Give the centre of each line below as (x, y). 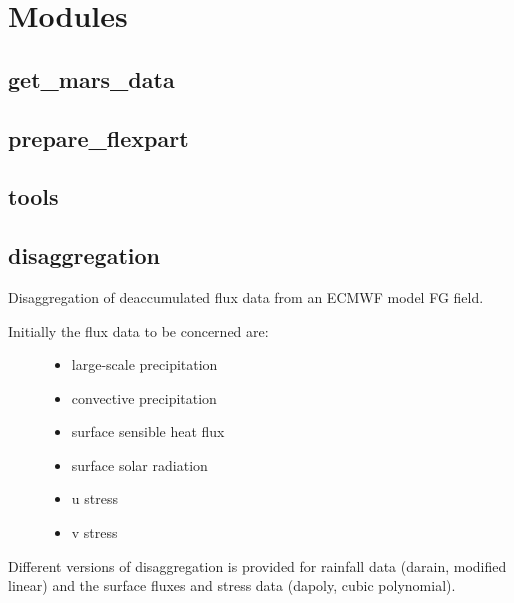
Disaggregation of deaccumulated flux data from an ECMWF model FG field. (246, 296)
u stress (94, 498)
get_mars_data (91, 78)
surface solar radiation (139, 464)
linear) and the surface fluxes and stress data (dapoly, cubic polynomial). (232, 585)
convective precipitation (144, 397)
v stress (94, 532)
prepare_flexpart (98, 137)
